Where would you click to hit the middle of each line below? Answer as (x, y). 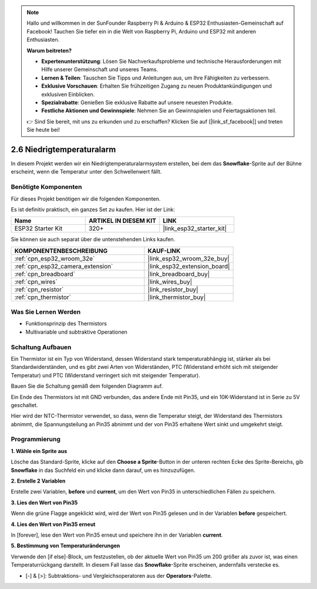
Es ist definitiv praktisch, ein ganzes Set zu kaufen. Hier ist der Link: (93, 209)
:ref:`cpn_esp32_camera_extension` (64, 266)
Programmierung (36, 440)
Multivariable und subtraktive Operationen (76, 332)
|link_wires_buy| (170, 281)
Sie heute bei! (43, 130)
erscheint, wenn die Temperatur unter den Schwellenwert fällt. (86, 172)
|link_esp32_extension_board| (189, 266)
